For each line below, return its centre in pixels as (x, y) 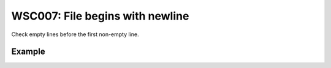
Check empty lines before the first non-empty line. (75, 34)
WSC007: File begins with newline (100, 16)
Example (28, 52)
